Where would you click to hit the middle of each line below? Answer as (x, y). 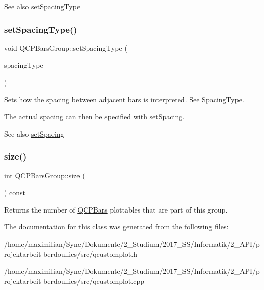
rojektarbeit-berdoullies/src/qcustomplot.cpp (74, 281)
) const (15, 192)
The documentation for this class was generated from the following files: (116, 227)
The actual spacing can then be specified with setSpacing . (95, 116)
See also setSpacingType (42, 6)
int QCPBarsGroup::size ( (45, 175)
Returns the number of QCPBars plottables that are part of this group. (116, 209)
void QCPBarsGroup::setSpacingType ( (66, 48)
